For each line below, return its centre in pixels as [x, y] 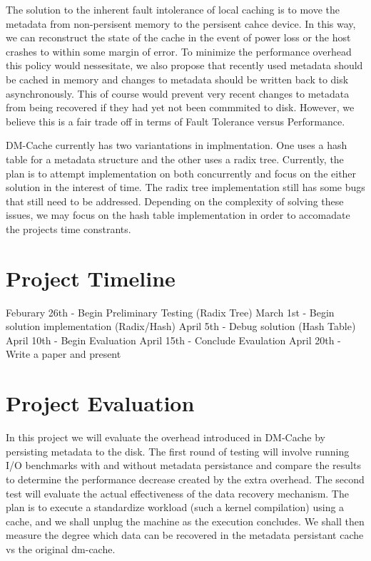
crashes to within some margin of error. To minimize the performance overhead [179, 51]
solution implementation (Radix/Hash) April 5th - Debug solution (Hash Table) [181, 326]
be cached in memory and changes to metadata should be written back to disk [177, 79]
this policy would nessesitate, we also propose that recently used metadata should [184, 65]
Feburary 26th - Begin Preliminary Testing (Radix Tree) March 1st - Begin [170, 312]
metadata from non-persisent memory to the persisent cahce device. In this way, [181, 23]
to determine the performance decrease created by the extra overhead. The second [185, 479]
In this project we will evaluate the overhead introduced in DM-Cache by [166, 437]
